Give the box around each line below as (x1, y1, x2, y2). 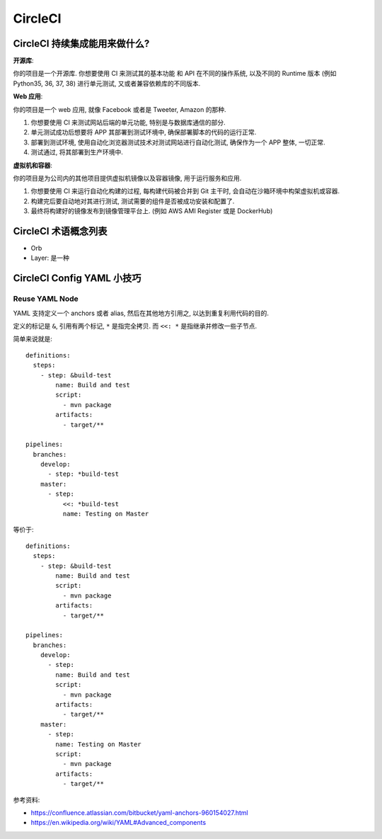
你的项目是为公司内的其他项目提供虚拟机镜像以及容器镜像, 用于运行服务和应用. (13, 173, 242, 182)
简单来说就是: (13, 335, 53, 343)
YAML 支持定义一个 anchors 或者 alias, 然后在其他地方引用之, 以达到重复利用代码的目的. (13, 309, 269, 317)
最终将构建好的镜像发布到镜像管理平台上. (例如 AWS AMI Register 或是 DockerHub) (30, 207, 273, 215)
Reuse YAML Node (13, 294, 79, 304)
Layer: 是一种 (30, 253, 70, 262)
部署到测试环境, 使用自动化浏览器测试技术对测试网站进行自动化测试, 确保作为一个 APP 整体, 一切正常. (30, 138, 325, 147)
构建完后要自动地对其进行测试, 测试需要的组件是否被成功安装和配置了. (30, 197, 235, 205)
